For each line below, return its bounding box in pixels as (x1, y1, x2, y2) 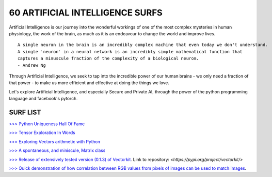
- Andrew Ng (17, 62, 46, 68)
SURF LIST (9, 108, 41, 116)
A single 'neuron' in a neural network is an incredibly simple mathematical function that (17, 49, 242, 54)
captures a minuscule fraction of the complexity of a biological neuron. (17, 56, 199, 61)
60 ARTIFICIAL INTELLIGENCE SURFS (9, 7, 162, 18)
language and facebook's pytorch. (9, 96, 78, 102)
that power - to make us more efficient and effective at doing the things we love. (9, 80, 169, 86)
